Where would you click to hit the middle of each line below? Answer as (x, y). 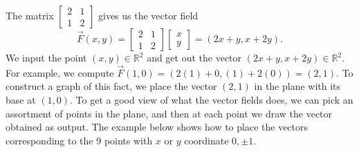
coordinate (206, 140)
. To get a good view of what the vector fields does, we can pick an (212, 99)
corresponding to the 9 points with (79, 140)
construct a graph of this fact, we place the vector (111, 86)
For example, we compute (60, 72)
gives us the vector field (148, 15)
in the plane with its (297, 86)
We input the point (46, 57)
